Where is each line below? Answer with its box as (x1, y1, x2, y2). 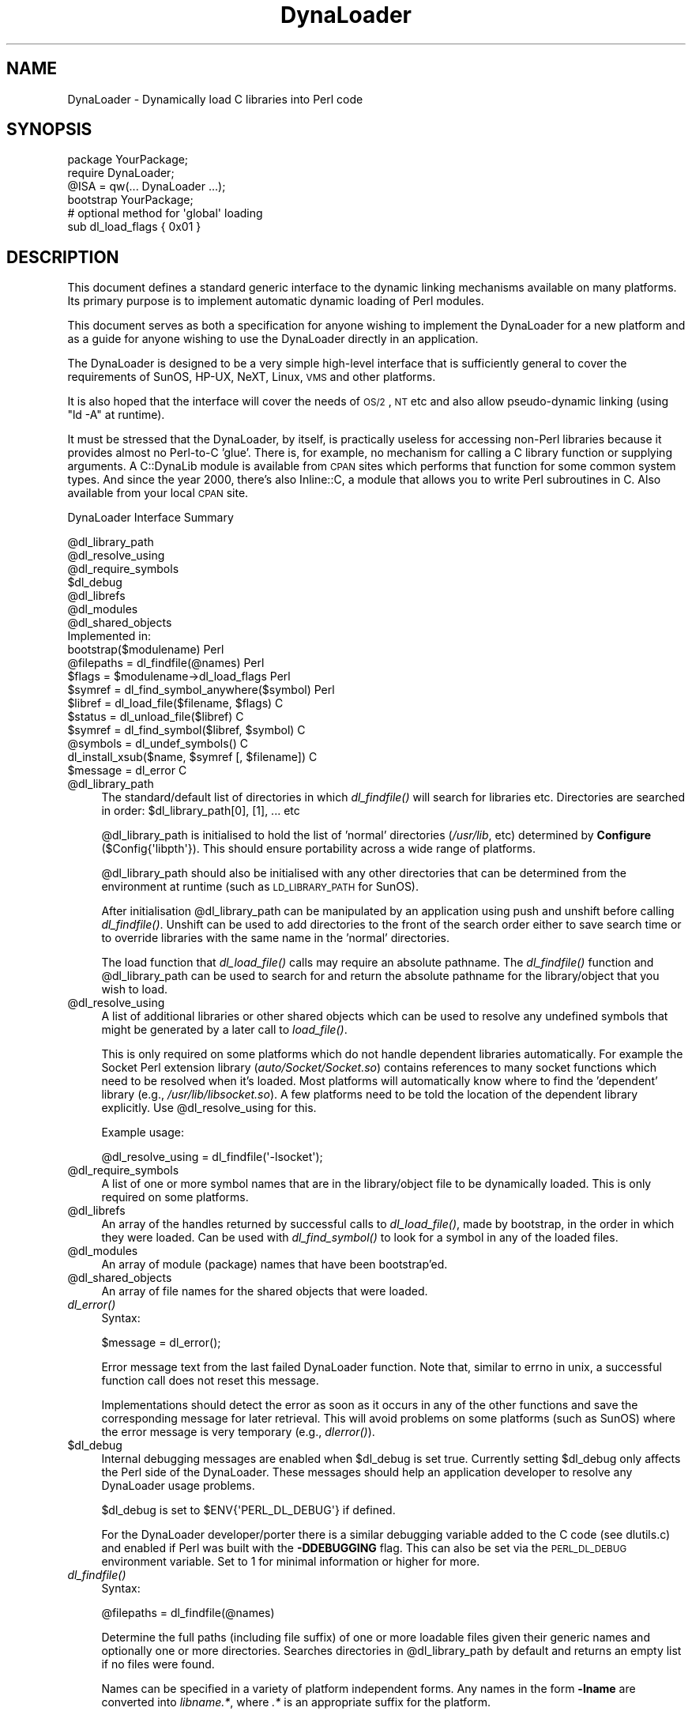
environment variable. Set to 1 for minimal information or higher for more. (101, 1555, 480, 1569)
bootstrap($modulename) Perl (67, 643, 224, 657)
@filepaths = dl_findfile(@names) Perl (67, 656, 265, 670)
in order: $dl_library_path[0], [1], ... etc (101, 804, 300, 818)
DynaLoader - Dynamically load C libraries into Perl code (67, 92, 363, 106)
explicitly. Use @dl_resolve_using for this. (101, 1101, 317, 1115)
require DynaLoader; (67, 166, 175, 180)
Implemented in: (67, 629, 152, 643)
